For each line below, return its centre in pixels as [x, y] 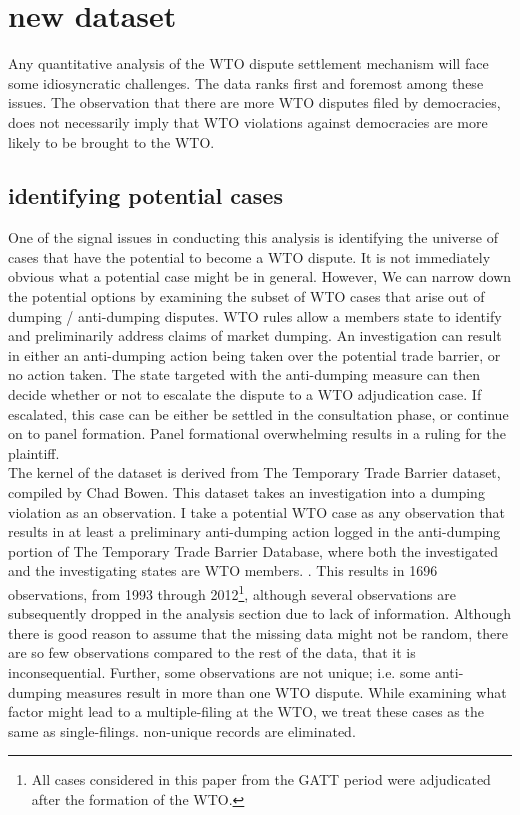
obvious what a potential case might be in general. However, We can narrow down [260, 276]
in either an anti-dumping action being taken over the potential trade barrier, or [254, 354]
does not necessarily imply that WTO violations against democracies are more [248, 121]
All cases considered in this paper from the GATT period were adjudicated [261, 779]
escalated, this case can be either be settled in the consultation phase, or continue [258, 413]
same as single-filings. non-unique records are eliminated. [182, 730]
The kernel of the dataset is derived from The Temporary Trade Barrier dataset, [254, 472]
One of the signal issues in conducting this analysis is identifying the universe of [253, 237]
